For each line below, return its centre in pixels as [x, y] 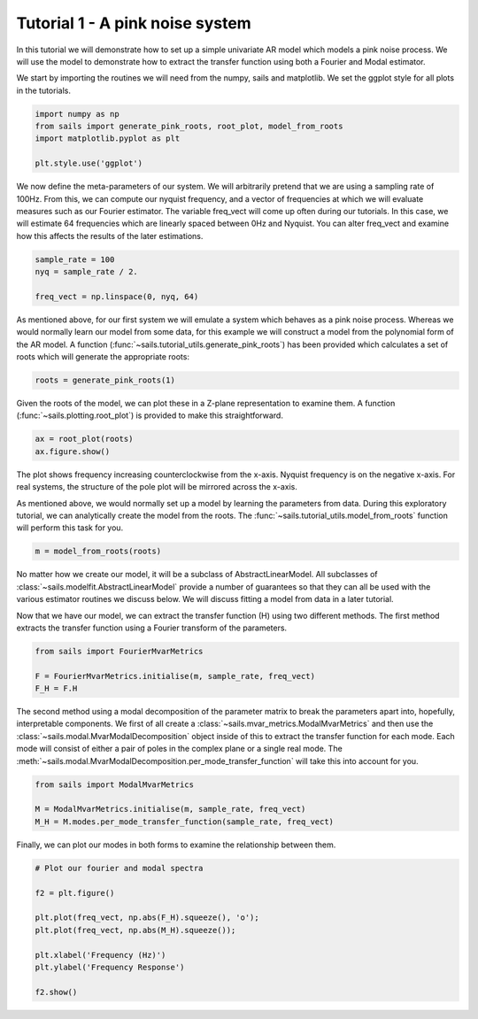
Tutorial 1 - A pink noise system [134, 23]
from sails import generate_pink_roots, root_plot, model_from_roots [189, 127]
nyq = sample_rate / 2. [87, 272]
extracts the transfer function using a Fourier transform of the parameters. [152, 628]
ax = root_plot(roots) [84, 439]
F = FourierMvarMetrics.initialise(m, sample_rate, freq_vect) [175, 676]
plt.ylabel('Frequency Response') [110, 967]
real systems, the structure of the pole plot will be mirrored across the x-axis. [157, 487]
